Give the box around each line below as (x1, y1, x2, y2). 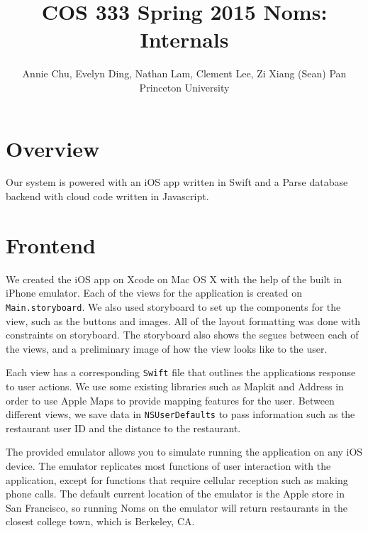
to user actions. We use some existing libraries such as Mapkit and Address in (6, 379, 344, 394)
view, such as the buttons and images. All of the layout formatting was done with (6, 313, 361, 328)
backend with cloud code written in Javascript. (6, 189, 209, 204)
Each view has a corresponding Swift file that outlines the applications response (6, 365, 356, 380)
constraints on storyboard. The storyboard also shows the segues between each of (6, 327, 359, 342)
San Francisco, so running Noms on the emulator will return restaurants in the (6, 500, 347, 515)
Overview (6, 133, 100, 163)
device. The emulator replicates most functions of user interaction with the (6, 458, 331, 473)
